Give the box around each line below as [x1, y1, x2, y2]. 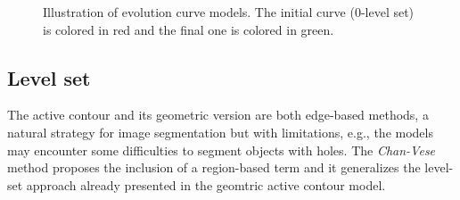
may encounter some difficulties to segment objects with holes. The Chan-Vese [7, 140, 436, 159]
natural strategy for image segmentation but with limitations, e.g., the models [7, 122, 433, 141]
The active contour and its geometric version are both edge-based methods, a [7, 105, 429, 124]
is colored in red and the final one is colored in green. [43, 20, 334, 38]
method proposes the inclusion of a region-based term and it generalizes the [7, 158, 421, 177]
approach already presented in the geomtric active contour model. [26, 175, 386, 194]
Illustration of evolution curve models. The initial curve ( [43, 3, 355, 21]
